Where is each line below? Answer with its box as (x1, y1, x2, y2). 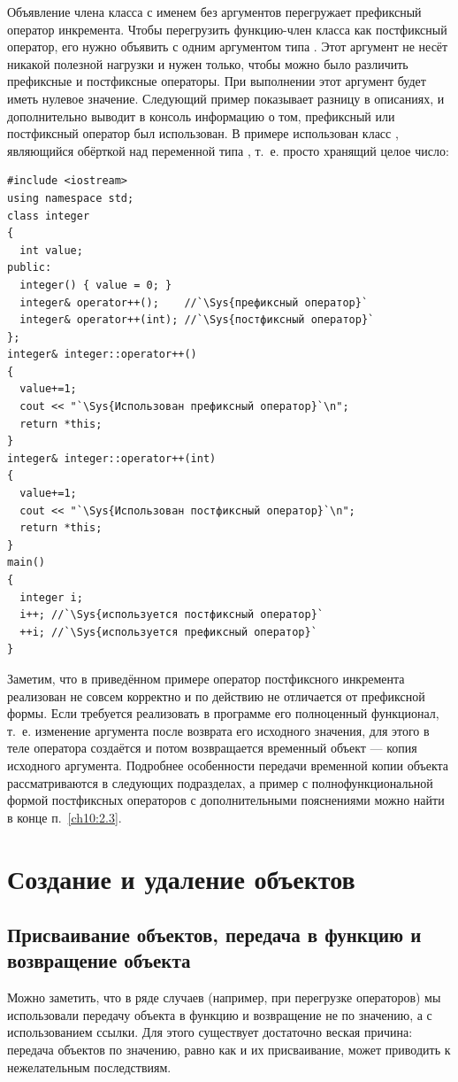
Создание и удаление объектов (7, 860, 355, 896)
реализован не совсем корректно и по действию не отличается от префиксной (7, 686, 425, 705)
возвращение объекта (7, 947, 191, 974)
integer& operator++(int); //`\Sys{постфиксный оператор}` (19, 313, 375, 327)
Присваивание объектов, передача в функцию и (7, 921, 422, 948)
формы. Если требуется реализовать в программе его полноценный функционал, (7, 704, 439, 723)
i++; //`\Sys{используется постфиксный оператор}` (19, 608, 324, 622)
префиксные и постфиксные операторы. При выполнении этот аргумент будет (7, 72, 426, 90)
